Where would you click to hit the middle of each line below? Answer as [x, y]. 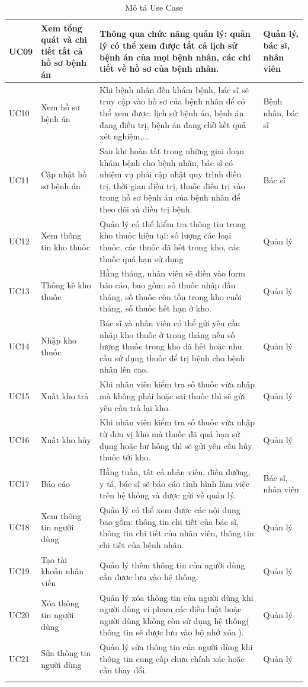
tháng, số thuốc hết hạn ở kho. [155, 308]
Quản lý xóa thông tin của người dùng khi [177, 597]
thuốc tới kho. [125, 457]
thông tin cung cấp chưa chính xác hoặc [172, 658]
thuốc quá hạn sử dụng [142, 258]
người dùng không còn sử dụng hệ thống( [174, 620]
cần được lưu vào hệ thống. [149, 577]
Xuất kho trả [65, 395]
